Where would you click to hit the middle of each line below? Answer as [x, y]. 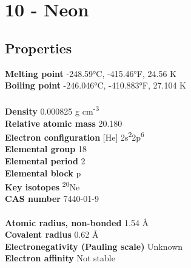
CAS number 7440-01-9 [52, 199]
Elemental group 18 [46, 149]
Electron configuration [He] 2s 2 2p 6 [75, 136]
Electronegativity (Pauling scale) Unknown [94, 246]
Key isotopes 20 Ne [42, 186]
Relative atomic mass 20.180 [64, 123]
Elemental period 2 [45, 161]
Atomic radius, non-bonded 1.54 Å [77, 222]
